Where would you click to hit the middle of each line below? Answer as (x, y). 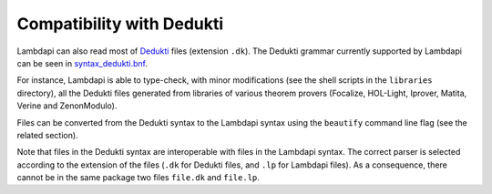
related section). (47, 135)
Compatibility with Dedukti (120, 24)
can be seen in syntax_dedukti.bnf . (82, 63)
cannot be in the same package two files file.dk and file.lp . (138, 178)
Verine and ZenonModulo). (67, 106)
